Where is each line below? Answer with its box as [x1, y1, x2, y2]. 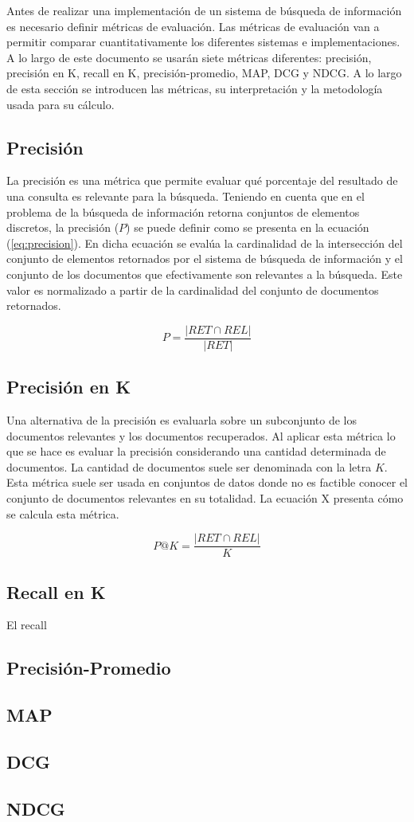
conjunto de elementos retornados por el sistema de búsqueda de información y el [6, 250, 403, 267]
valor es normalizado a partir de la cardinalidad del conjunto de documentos [6, 281, 379, 298]
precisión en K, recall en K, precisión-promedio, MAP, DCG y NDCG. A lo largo [6, 65, 402, 81]
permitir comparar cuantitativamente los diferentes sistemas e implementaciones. [6, 33, 400, 50]
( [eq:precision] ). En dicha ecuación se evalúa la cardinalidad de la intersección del [6, 234, 403, 251]
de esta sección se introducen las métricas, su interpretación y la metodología [6, 80, 383, 96]
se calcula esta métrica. [6, 505, 119, 522]
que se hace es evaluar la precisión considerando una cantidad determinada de [6, 443, 386, 460]
